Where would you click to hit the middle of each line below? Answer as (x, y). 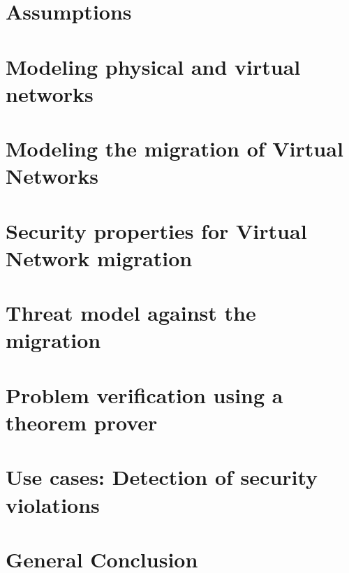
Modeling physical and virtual (153, 66)
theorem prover (82, 422)
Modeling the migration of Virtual (174, 148)
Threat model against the (131, 313)
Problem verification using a (144, 394)
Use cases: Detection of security (162, 477)
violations (53, 504)
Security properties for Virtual (156, 230)
